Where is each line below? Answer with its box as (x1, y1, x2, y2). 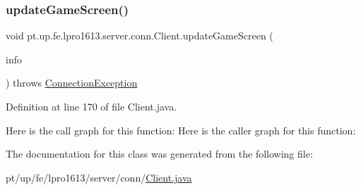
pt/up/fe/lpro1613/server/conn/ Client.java (6, 170, 192, 184)
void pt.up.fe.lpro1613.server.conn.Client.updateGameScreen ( (6, 28, 273, 43)
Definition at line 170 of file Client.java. (6, 99, 177, 113)
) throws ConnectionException (6, 75, 138, 90)
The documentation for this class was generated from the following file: (6, 146, 313, 161)
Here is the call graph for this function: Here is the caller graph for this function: (6, 122, 356, 137)
